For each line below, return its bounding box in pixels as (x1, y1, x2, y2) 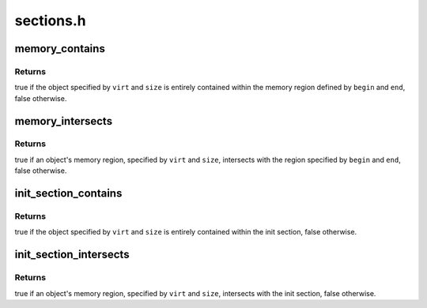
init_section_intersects (14, 248, 130, 261)
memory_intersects (14, 115, 113, 128)
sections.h (14, 12, 86, 29)
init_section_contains (14, 186, 123, 201)
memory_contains (14, 42, 106, 55)
